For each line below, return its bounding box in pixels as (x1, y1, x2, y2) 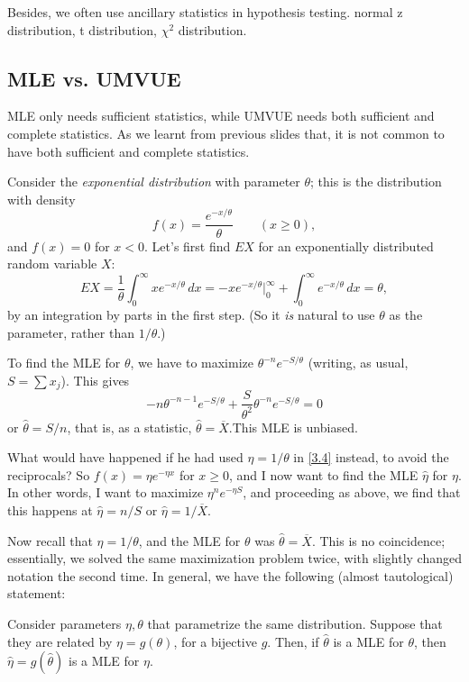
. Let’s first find (144, 236, 231, 255)
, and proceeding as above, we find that (243, 483, 461, 502)
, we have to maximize (130, 353, 253, 372)
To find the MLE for (7, 353, 121, 372)
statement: (7, 584, 66, 603)
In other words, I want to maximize (7, 483, 204, 502)
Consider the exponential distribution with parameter (7, 172, 300, 191)
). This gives (60, 370, 130, 389)
